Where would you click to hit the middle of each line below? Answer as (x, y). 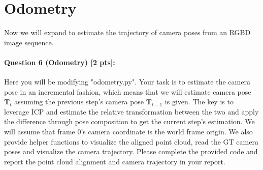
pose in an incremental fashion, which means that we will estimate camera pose (128, 91)
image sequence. (29, 42)
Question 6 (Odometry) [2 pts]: (60, 62)
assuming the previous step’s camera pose (79, 102)
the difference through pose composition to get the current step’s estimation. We (129, 121)
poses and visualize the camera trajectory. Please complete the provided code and (131, 151)
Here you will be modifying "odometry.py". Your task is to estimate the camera (127, 82)
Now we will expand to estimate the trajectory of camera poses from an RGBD (127, 32)
